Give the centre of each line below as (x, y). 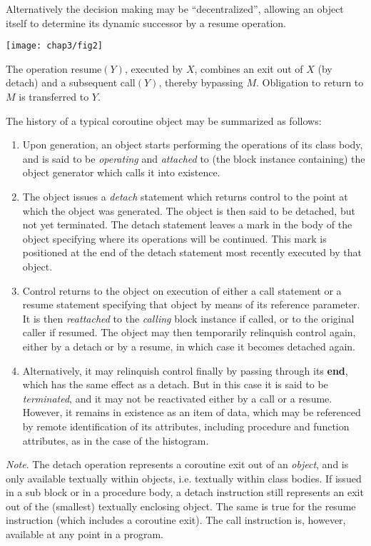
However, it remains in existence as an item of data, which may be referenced (192, 412)
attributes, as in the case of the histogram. (116, 440)
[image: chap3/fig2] (55, 46)
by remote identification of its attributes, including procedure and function (186, 426)
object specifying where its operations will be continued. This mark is (174, 238)
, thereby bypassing (201, 82)
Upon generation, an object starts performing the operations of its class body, (193, 145)
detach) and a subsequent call (71, 82)
